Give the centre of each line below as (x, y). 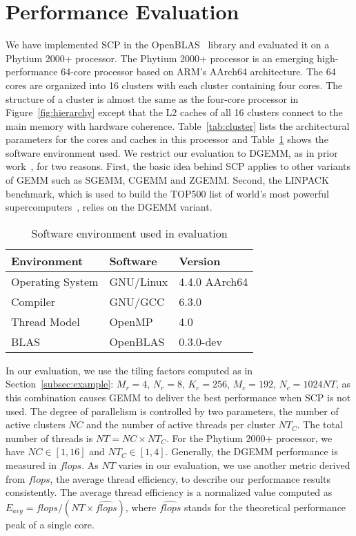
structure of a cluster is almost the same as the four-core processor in (152, 98)
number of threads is (49, 438)
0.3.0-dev (200, 341)
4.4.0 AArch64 (214, 281)
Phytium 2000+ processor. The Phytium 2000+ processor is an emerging (160, 58)
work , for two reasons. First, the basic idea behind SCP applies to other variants (178, 166)
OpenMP (131, 321)
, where (141, 507)
